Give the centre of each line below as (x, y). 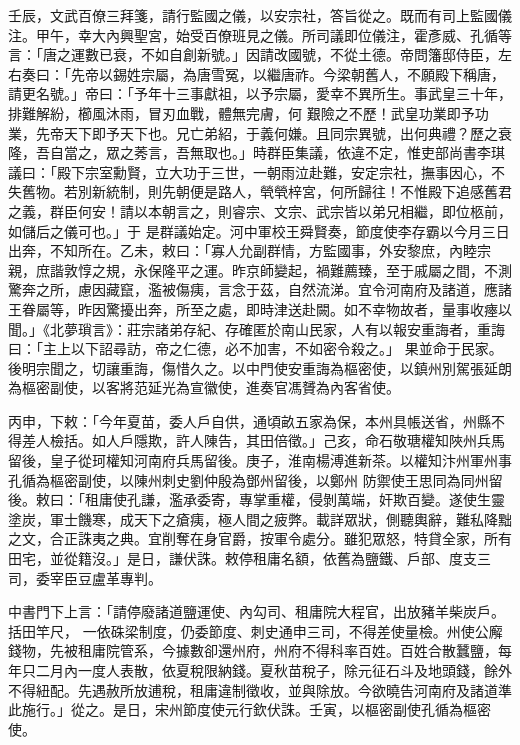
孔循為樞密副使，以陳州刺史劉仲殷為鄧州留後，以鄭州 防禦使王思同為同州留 (255, 479)
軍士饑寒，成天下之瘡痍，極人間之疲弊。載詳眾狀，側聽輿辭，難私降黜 (280, 518)
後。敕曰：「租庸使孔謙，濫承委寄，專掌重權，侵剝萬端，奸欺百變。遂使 (242, 499)
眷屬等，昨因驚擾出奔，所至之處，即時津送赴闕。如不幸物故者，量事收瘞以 (266, 308)
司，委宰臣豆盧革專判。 (85, 577)
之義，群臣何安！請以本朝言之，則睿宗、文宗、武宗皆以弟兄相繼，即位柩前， (260, 210)
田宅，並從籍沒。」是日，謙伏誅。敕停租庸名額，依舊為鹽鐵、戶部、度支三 (249, 558)
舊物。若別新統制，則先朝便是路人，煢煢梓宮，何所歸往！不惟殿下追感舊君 (266, 191)
